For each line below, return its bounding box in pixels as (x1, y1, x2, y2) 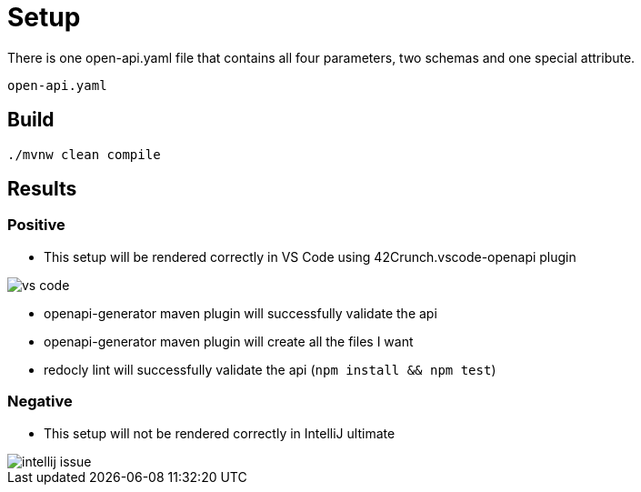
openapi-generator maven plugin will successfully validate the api (44, 305, 437, 321)
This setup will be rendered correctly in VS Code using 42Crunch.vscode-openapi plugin (44, 248, 576, 265)
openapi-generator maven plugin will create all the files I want (44, 333, 414, 349)
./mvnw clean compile (7, 146, 161, 162)
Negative (7, 392, 73, 411)
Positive (7, 216, 65, 235)
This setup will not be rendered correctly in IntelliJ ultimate (44, 425, 396, 441)
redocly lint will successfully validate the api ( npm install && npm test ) (44, 361, 496, 377)
